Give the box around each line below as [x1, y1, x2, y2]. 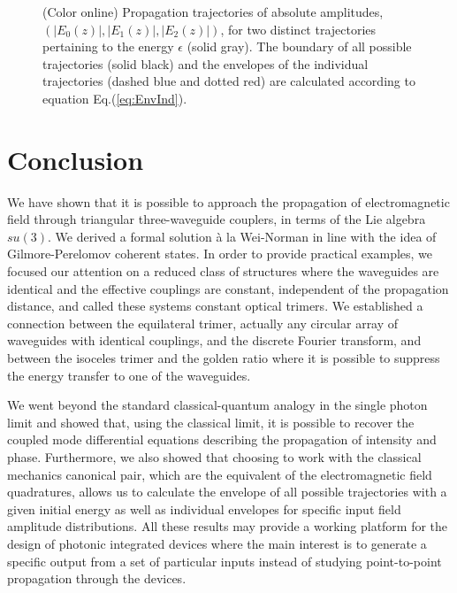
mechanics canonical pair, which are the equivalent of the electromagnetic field [7, 465, 432, 483]
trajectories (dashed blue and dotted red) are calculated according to [42, 72, 415, 90]
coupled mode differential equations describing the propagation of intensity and [7, 430, 437, 449]
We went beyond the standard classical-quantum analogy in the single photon [7, 396, 428, 414]
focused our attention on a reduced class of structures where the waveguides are [7, 262, 439, 281]
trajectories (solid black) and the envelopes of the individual [42, 54, 369, 73]
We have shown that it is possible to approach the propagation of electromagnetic [7, 192, 450, 211]
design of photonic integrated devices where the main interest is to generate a [7, 534, 427, 552]
